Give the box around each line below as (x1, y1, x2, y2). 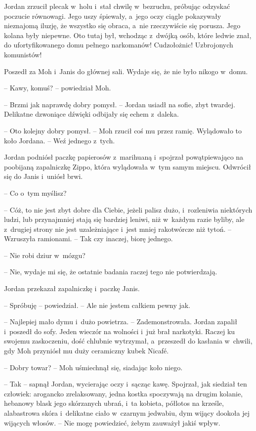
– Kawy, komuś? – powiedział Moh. (4, 83, 111, 93)
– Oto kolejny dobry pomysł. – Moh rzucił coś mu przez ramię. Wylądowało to (4, 125, 242, 135)
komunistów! (4, 49, 42, 59)
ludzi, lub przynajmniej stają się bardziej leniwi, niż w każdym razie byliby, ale (4, 214, 245, 224)
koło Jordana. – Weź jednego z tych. (4, 135, 115, 145)
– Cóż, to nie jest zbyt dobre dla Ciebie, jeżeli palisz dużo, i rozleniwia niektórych (4, 204, 253, 215)
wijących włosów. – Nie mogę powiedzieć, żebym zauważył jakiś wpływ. (4, 417, 220, 428)
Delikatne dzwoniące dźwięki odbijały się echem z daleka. (4, 109, 179, 119)
